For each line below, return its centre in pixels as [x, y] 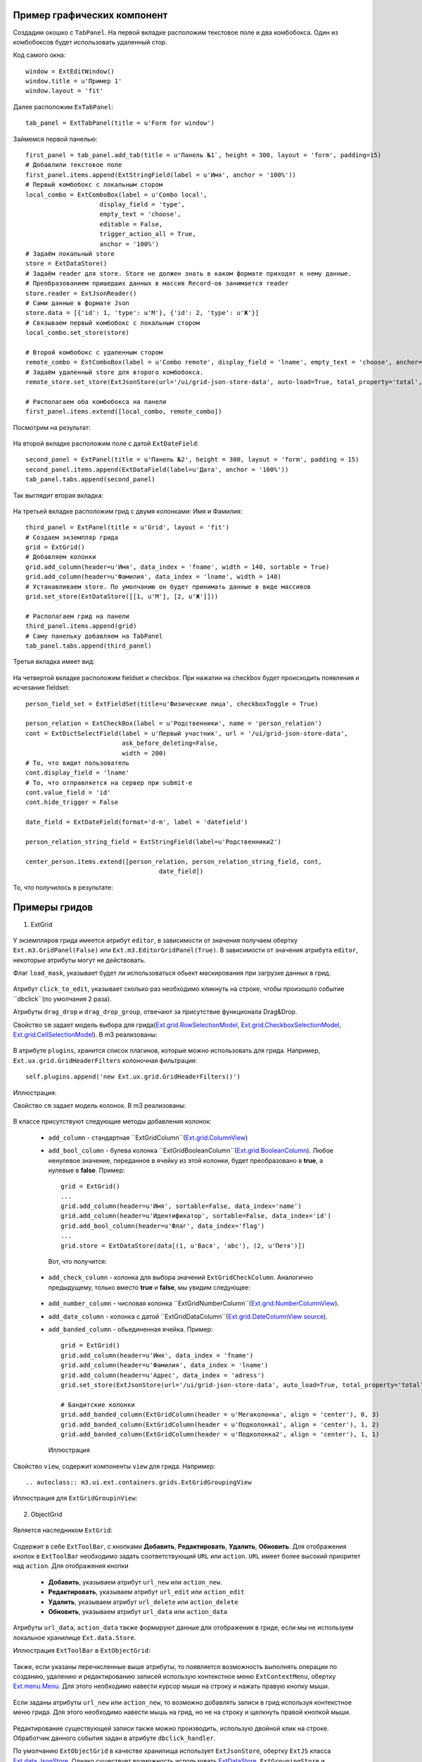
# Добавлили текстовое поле [74, 165]
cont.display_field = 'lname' [78, 773]
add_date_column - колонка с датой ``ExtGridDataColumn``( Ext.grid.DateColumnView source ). [188, 1316]
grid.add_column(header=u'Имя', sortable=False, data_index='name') [181, 1206]
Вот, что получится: [77, 1262]
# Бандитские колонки [98, 1405]
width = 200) [144, 753]
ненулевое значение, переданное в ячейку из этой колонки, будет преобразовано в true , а [186, 1160]
